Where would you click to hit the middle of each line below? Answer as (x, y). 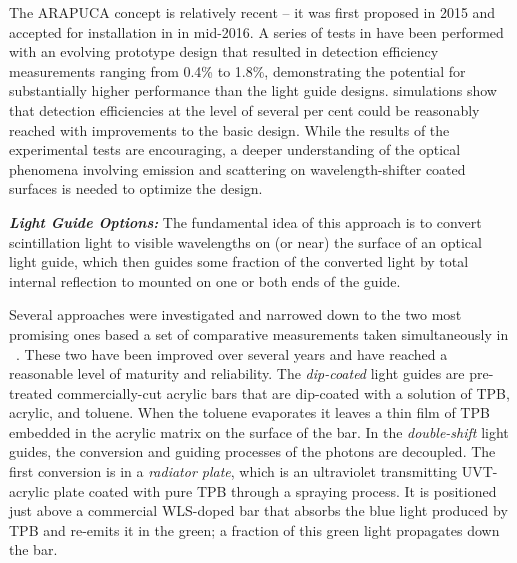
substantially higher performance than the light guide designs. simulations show (253, 90)
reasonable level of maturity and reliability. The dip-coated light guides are (237, 373)
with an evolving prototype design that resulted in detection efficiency (224, 51)
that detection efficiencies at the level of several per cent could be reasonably (244, 109)
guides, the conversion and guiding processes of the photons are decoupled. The (252, 451)
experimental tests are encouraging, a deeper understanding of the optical (235, 149)
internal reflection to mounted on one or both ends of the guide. (205, 280)
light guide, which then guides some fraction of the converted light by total (239, 261)
